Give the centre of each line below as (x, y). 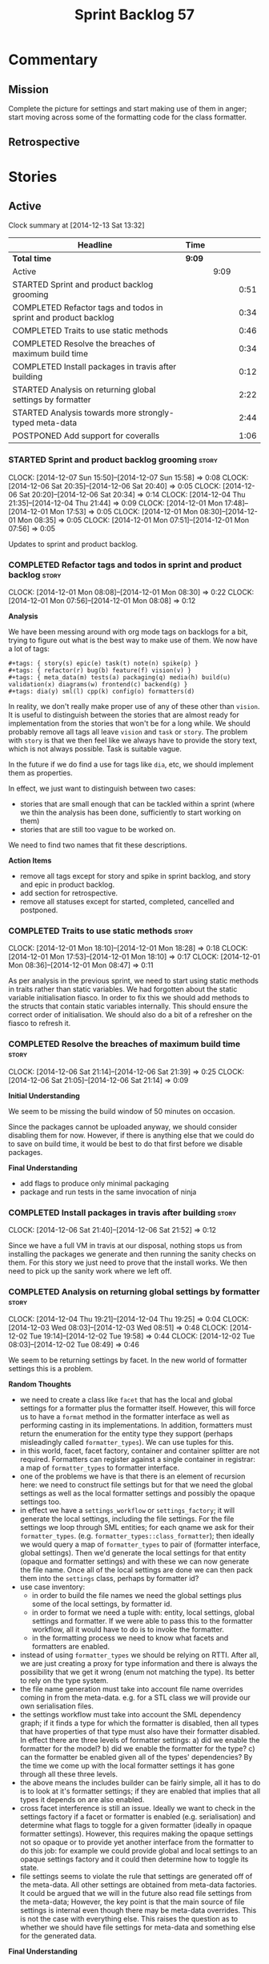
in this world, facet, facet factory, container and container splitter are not (140, 1451)
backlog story (35, 574)
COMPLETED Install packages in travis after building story (122, 1213)
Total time (32, 259)
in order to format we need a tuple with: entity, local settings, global (143, 1612)
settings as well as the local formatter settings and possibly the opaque (137, 1493)
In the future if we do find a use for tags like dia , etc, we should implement (131, 764)
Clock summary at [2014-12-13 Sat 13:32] (76, 225)
